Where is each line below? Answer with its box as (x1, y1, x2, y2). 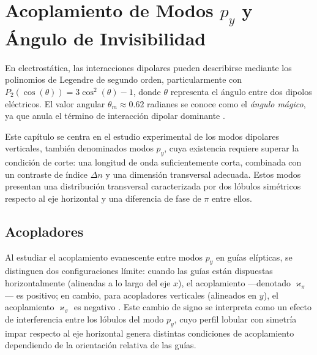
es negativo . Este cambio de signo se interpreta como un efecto (73, 300, 311, 313)
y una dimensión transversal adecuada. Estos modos (105, 167, 301, 180)
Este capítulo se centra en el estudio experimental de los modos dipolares (5, 129, 279, 142)
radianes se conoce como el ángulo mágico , (147, 97, 306, 110)
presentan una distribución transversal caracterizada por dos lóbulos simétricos (5, 180, 301, 193)
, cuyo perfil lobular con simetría (174, 312, 297, 325)
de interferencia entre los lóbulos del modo (5, 312, 164, 325)
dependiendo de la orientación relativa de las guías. (5, 338, 196, 351)
